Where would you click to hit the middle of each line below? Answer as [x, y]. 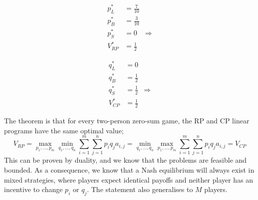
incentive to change [33, 189]
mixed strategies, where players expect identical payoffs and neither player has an [129, 179]
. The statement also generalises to [140, 189]
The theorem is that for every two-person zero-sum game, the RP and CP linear [127, 121]
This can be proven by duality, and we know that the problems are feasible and [126, 160]
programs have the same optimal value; [64, 130]
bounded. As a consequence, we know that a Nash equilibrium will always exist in [129, 170]
